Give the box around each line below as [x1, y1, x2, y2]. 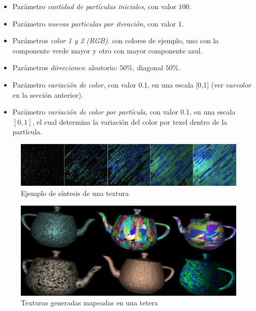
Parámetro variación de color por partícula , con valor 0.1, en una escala [12, 106, 236, 117]
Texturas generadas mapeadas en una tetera [21, 297, 158, 308]
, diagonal [133, 62, 164, 73]
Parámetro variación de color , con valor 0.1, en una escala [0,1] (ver [12, 79, 223, 90]
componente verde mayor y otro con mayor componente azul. [12, 45, 203, 55]
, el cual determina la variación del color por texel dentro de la [32, 116, 228, 127]
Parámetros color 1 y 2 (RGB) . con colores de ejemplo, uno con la [12, 35, 219, 46]
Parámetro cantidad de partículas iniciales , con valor [12, 1, 176, 11]
